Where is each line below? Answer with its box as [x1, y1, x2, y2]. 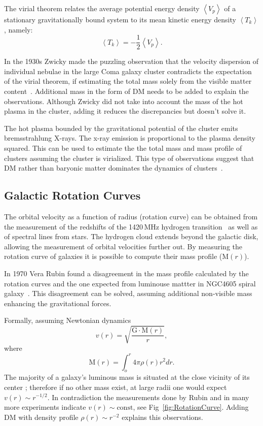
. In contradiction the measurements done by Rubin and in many [47, 391, 249, 402]
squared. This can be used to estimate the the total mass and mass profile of [4, 143, 242, 153]
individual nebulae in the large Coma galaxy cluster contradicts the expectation [4, 65, 252, 76]
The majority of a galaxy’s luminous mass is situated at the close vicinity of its [4, 372, 250, 382]
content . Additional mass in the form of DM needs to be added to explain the [4, 86, 249, 96]
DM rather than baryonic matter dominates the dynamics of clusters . [4, 162, 223, 173]
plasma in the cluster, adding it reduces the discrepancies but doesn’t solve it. [4, 106, 246, 116]
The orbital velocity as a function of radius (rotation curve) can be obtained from [4, 211, 258, 221]
